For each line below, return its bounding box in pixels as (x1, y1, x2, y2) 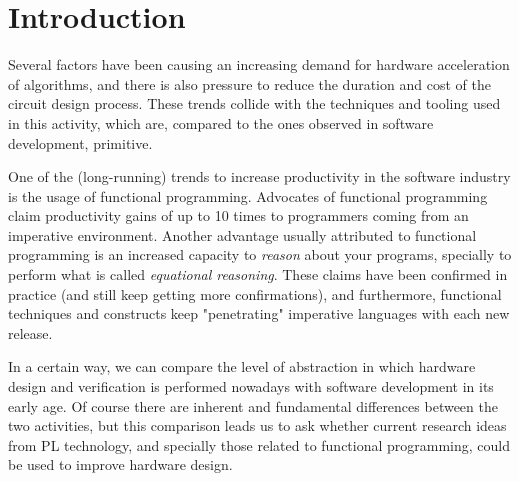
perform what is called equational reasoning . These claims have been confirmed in (8, 264, 508, 285)
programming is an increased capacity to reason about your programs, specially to (8, 244, 512, 265)
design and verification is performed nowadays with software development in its (8, 376, 494, 397)
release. (8, 322, 53, 343)
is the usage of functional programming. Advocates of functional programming (8, 185, 488, 206)
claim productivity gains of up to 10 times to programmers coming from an (8, 205, 469, 226)
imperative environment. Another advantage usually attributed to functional (8, 224, 477, 245)
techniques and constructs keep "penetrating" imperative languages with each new (8, 303, 510, 324)
